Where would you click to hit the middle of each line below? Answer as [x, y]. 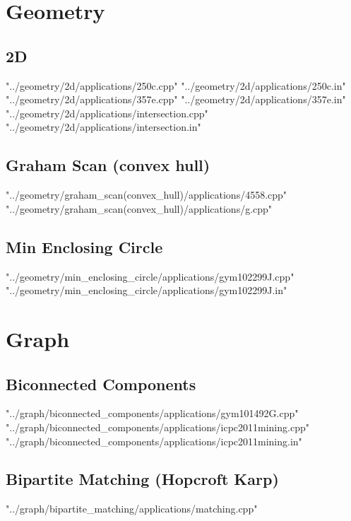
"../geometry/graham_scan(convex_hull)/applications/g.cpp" [139, 208]
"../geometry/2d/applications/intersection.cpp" [107, 113]
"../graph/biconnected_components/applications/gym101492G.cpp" [152, 413]
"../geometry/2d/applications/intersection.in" [103, 127]
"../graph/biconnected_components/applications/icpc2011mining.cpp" [157, 427]
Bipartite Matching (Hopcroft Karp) [142, 479]
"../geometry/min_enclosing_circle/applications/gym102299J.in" [147, 290]
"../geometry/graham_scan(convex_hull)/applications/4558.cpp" [147, 195]
